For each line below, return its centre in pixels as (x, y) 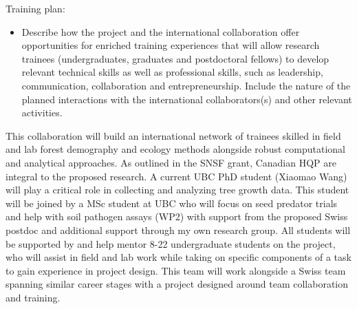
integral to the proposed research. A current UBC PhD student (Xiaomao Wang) (176, 176)
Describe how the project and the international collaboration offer (161, 31)
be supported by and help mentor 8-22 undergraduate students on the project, (171, 243)
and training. (33, 297)
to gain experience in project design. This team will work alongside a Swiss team (176, 270)
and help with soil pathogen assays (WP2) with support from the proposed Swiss (177, 216)
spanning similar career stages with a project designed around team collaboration (177, 284)
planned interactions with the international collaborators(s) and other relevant (187, 99)
